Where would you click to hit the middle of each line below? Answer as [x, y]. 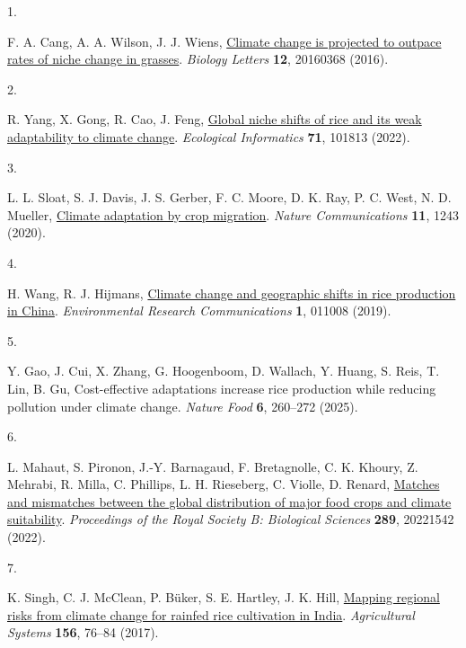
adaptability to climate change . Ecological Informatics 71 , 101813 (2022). [209, 136]
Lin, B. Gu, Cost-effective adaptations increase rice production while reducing [222, 388]
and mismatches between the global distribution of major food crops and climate [229, 501]
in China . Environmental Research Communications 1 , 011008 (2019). [199, 311]
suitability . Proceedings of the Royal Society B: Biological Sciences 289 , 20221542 [231, 519]
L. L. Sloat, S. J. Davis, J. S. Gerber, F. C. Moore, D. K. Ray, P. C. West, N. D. [229, 197]
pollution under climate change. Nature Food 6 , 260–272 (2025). [183, 406]
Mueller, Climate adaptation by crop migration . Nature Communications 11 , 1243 [233, 214]
